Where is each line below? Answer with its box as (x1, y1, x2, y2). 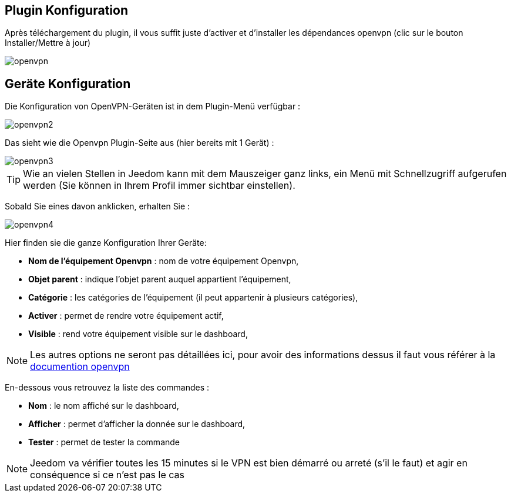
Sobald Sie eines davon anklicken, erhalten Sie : (5, 201, 190, 212)
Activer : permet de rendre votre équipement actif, (28, 311, 224, 321)
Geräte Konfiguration (5, 76, 131, 91)
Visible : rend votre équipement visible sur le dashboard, (28, 329, 248, 339)
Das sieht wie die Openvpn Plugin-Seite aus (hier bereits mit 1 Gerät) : (5, 138, 274, 148)
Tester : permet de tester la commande (28, 437, 180, 448)
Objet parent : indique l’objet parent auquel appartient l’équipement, (28, 274, 291, 285)
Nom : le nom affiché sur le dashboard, (28, 401, 179, 411)
